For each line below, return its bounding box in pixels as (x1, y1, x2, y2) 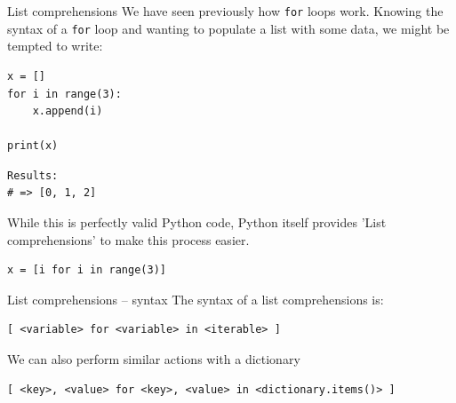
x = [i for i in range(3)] (7, 264, 166, 277)
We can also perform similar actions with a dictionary (7, 350, 300, 368)
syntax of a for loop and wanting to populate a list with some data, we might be (7, 19, 450, 37)
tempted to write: (7, 36, 103, 55)
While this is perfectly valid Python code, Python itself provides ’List (7, 213, 387, 232)
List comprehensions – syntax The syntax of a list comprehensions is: (7, 289, 384, 308)
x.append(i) (32, 105, 103, 118)
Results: (7, 169, 59, 182)
